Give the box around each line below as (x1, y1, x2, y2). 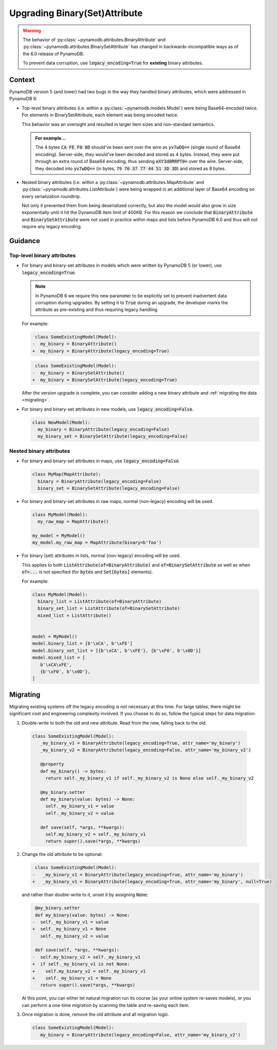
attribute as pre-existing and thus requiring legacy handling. (35, 306, 158, 313)
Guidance (9, 237, 40, 245)
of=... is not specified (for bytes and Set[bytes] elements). (21, 569, 153, 575)
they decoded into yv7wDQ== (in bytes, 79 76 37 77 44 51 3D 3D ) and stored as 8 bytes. (35, 165, 226, 171)
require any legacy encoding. (21, 224, 82, 230)
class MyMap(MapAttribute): (32, 471, 101, 477)
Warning (22, 28, 41, 34)
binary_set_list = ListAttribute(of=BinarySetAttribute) (37, 606, 180, 611)
